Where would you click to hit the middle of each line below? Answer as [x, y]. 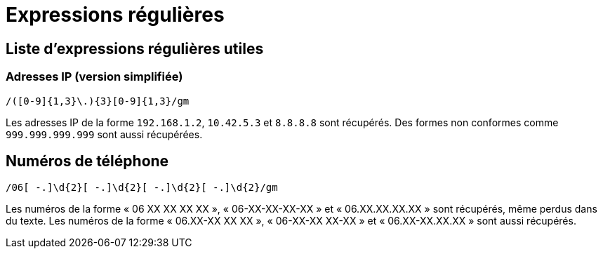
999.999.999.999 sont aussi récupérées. [104, 134]
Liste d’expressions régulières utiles [135, 48]
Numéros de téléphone [87, 161]
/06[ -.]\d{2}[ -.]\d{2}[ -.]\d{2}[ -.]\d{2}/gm [142, 188]
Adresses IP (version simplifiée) [94, 77]
